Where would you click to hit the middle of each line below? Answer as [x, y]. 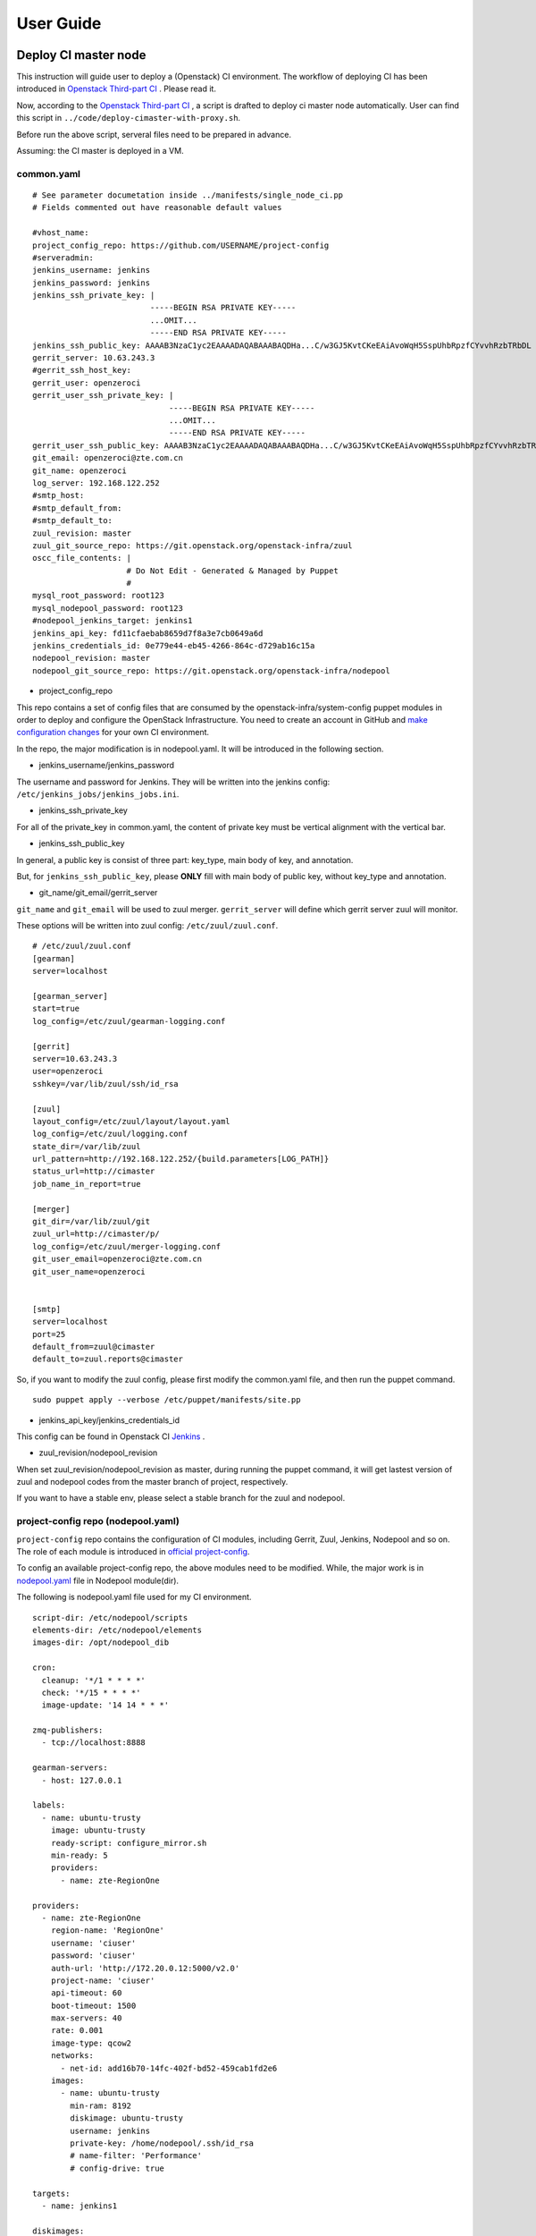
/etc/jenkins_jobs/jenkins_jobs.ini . [98, 794]
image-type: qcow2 [91, 2043]
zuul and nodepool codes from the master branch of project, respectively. [152, 1482]
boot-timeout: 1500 [93, 2005]
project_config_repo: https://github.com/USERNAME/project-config [181, 245]
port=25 [49, 1334]
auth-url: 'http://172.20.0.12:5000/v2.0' [145, 1968]
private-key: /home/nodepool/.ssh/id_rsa [162, 2143]
